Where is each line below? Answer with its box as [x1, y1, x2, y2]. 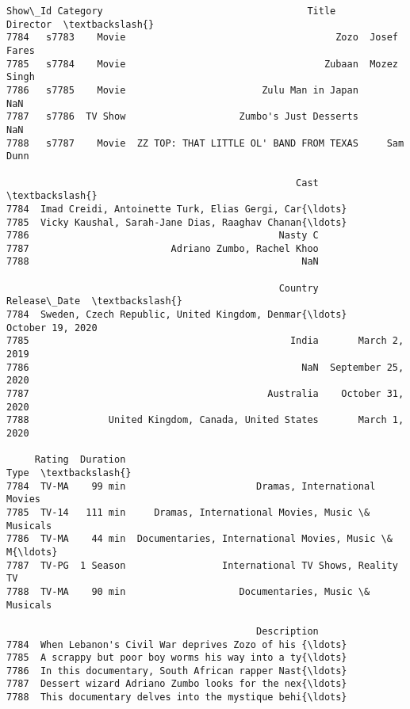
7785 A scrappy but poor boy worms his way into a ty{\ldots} [6, 652, 347, 664]
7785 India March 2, [6, 335, 404, 347]
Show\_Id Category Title [6, 6, 336, 17]
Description [256, 625, 319, 637]
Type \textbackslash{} [6, 467, 132, 478]
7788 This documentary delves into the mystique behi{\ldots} [6, 692, 347, 703]
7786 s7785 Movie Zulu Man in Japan [6, 84, 358, 96]
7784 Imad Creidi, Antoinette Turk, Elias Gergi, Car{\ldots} [6, 203, 347, 215]
